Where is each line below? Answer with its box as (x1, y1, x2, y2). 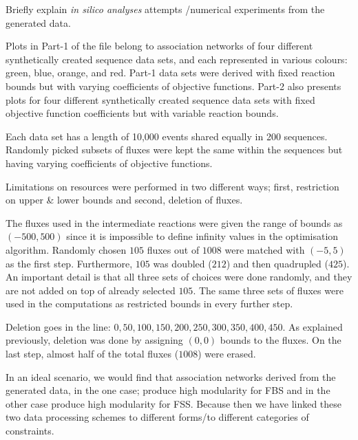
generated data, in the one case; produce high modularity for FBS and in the (6, 383, 330, 397)
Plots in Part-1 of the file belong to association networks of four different (6, 38, 313, 53)
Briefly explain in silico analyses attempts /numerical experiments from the (6, 2, 325, 16)
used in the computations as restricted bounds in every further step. (6, 296, 293, 311)
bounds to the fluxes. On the (220, 333, 341, 347)
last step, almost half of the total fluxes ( (6, 346, 179, 361)
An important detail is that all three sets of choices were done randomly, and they (6, 269, 352, 284)
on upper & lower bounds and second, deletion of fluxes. (6, 192, 243, 207)
